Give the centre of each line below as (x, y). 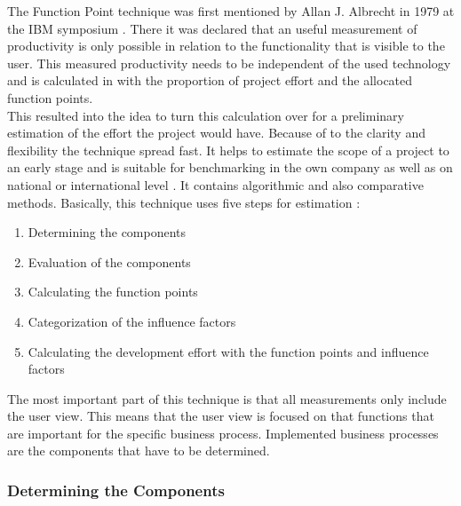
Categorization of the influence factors (132, 321)
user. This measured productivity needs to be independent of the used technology (229, 63)
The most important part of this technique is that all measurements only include (227, 398)
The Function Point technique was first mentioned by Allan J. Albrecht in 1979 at (231, 11)
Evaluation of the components (109, 261)
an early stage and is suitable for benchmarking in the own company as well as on (230, 167)
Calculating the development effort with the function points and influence (228, 351)
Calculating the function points (113, 292)
